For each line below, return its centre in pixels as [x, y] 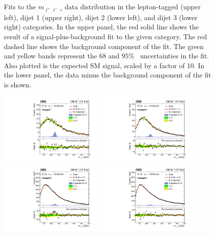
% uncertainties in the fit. [169, 56]
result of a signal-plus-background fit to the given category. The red [106, 36]
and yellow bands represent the [51, 56]
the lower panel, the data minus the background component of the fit [108, 75]
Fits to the [20, 6]
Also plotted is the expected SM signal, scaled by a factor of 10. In [104, 65]
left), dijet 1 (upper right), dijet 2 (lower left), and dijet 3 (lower [101, 17]
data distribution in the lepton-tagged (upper [132, 6]
